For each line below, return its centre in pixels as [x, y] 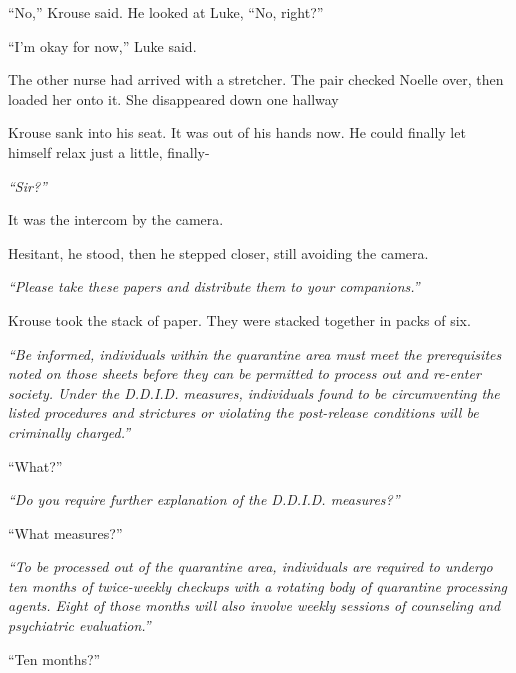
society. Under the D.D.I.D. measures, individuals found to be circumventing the [254, 392]
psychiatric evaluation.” [79, 625]
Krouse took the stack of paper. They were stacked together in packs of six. [239, 319]
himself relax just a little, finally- [109, 151]
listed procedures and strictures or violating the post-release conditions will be [243, 412]
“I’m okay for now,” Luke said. [102, 45]
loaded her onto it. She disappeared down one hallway [173, 98]
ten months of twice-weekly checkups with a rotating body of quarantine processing [257, 585]
